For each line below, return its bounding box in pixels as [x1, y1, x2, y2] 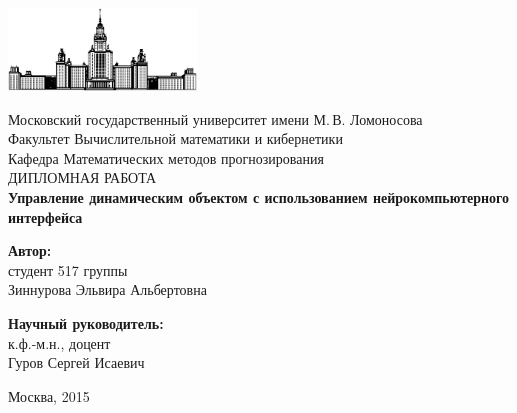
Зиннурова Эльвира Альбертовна [8, 279, 207, 300]
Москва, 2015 [8, 385, 90, 406]
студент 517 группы [8, 259, 128, 280]
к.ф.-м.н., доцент [8, 332, 111, 353]
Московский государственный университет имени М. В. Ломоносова [8, 108, 423, 129]
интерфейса [8, 206, 83, 227]
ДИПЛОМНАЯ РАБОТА [8, 167, 157, 188]
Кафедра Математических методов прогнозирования [8, 147, 324, 168]
